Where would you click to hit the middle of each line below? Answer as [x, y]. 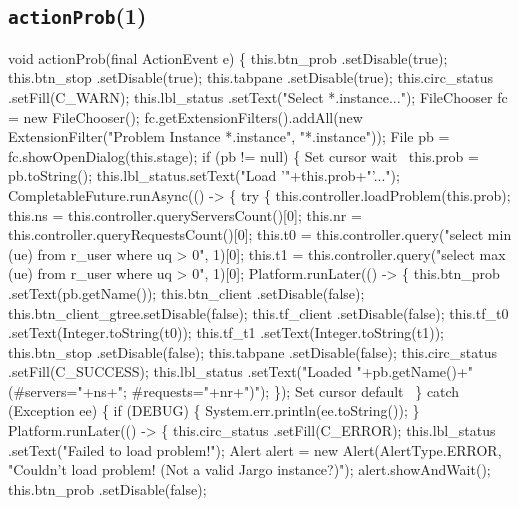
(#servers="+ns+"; [67, 390]
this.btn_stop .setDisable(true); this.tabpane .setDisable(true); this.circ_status [251, 77]
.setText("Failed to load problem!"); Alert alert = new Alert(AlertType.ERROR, [255, 449]
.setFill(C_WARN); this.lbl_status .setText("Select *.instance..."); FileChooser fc [258, 96]
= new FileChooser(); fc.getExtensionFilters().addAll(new [185, 116]
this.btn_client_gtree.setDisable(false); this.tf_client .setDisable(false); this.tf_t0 [258, 312]
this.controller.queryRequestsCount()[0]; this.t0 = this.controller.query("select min [260, 234]
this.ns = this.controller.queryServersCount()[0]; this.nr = [185, 214]
